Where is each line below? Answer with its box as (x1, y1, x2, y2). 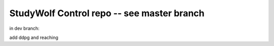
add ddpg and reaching (9, 34, 58, 40)
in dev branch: (9, 25, 40, 31)
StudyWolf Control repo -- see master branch (9, 8, 205, 19)
